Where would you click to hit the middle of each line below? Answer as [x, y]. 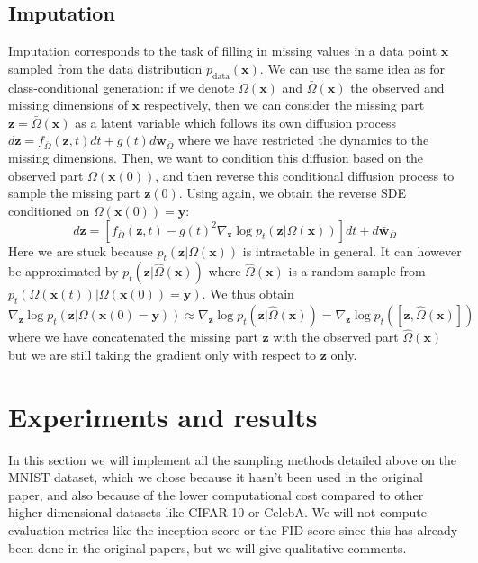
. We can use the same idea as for [352, 68]
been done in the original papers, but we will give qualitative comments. [207, 547]
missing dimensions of [68, 105]
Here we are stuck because [81, 250]
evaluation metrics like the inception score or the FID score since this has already [233, 530]
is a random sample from [357, 271]
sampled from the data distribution [105, 68]
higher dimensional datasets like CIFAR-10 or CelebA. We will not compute [218, 512]
